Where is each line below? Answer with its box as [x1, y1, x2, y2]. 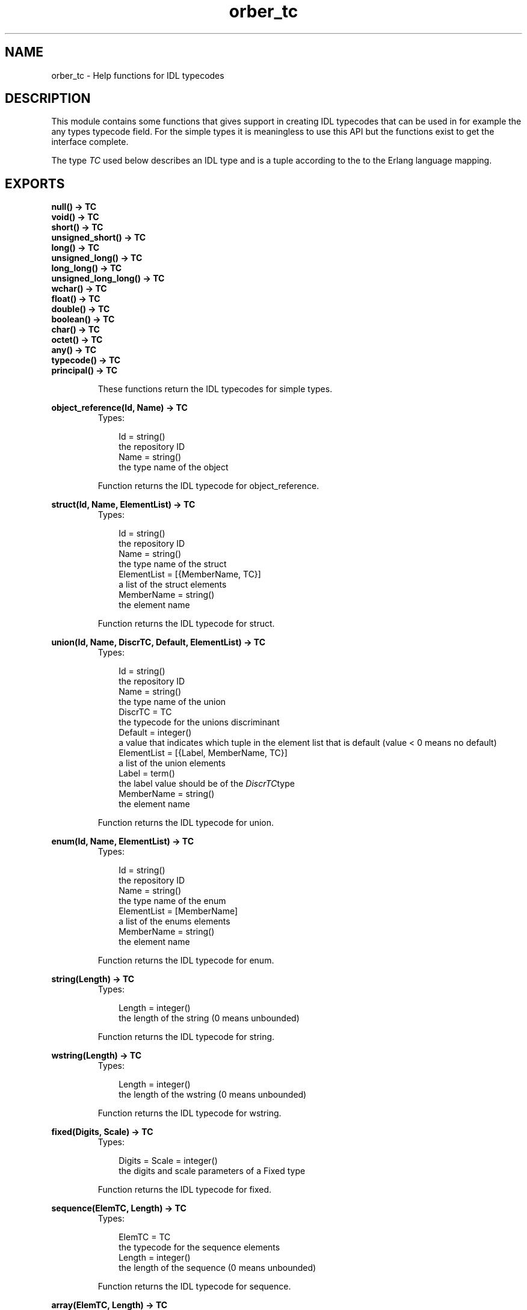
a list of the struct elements [119, 579, 227, 590]
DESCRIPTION [5, 91, 91, 106]
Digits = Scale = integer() [119, 1155, 218, 1166]
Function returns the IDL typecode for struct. [97, 618, 275, 629]
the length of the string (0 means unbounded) [119, 1013, 300, 1024]
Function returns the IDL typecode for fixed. [97, 1184, 272, 1195]
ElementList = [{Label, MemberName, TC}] [119, 748, 288, 758]
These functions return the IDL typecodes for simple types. [97, 384, 333, 395]
